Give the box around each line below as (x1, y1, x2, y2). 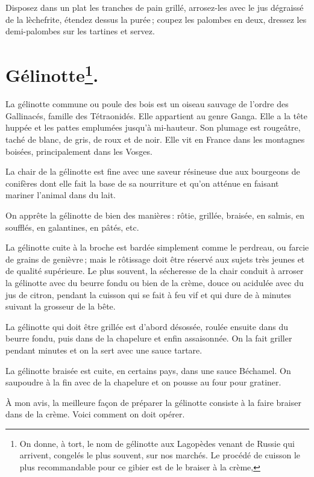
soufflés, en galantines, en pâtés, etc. (5, 220, 139, 233)
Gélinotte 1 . (5, 60, 99, 87)
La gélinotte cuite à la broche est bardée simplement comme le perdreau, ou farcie (5, 241, 309, 254)
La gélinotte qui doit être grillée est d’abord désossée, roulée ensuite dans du (5, 320, 289, 332)
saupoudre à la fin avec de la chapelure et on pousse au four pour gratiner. (5, 376, 281, 388)
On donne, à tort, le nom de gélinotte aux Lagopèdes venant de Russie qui (19, 437, 295, 449)
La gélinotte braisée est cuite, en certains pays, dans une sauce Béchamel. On (5, 364, 291, 376)
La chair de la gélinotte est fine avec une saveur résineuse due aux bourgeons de (5, 165, 300, 178)
